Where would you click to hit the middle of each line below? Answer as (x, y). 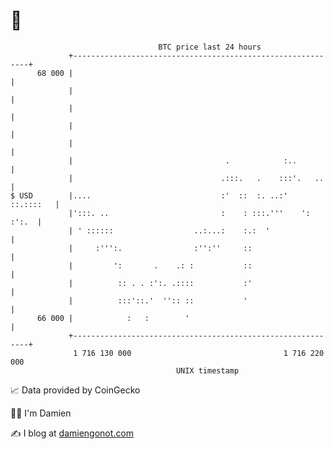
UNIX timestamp (207, 370)
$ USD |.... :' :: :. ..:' (149, 195)
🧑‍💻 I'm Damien (41, 413)
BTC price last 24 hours (210, 47)
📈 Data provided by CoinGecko (75, 390)
